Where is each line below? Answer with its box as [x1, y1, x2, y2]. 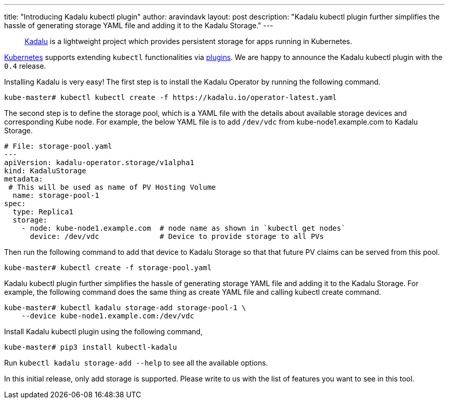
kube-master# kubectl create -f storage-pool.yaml [4, 264, 212, 272]
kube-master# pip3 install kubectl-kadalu [4, 343, 177, 351]
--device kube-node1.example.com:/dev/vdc [21, 312, 194, 320]
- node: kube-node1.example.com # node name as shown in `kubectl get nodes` [21, 224, 345, 232]
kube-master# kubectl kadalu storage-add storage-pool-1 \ [4, 304, 247, 312]
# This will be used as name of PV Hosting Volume [8, 183, 216, 191]
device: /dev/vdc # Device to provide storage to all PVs [30, 232, 324, 240]
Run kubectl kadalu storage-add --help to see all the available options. [4, 358, 268, 367]
